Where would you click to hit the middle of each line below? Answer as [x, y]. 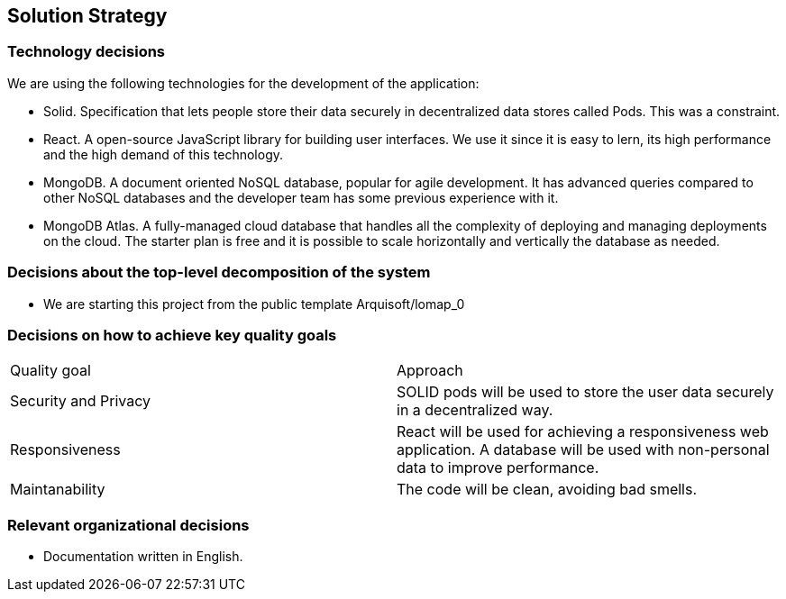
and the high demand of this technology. [164, 154]
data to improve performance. [498, 468]
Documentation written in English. [143, 557]
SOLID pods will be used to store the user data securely [585, 392]
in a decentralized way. [475, 410]
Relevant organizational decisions [128, 525]
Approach [430, 371]
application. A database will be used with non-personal [583, 450]
